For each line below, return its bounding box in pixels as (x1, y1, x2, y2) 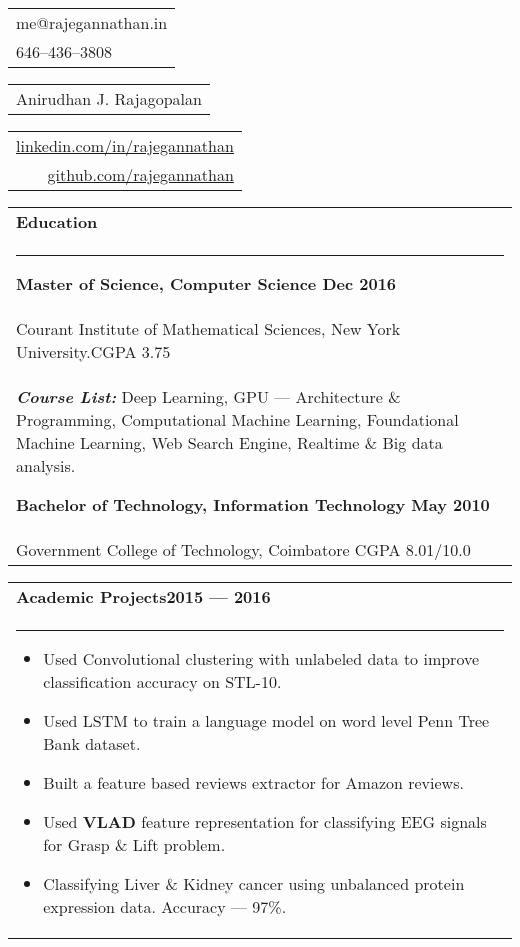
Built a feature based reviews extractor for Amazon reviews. (43, 771, 464, 794)
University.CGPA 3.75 (16, 340, 171, 363)
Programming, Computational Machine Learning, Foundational (16, 408, 459, 431)
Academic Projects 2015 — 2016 (16, 585, 271, 608)
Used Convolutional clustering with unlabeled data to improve (43, 647, 480, 670)
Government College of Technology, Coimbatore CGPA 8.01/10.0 (16, 538, 471, 561)
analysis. (16, 454, 76, 477)
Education (16, 210, 98, 233)
